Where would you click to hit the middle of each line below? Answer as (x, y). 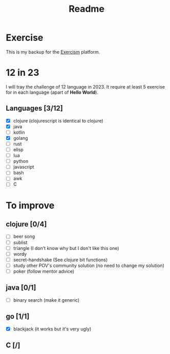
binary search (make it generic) (46, 300)
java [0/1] (21, 288)
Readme (87, 9)
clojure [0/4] (26, 224)
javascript (24, 167)
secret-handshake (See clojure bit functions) (60, 260)
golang (20, 138)
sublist (20, 242)
